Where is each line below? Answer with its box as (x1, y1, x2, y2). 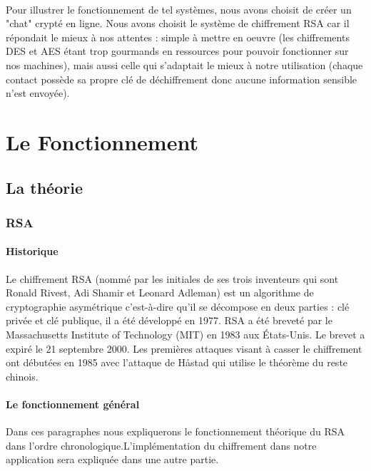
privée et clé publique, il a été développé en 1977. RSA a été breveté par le (6, 313, 332, 328)
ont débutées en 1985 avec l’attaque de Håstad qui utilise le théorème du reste (6, 355, 348, 370)
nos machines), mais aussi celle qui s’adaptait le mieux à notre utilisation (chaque (6, 57, 363, 72)
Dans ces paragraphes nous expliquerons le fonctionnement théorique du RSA (6, 424, 345, 439)
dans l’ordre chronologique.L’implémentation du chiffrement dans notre (6, 438, 317, 452)
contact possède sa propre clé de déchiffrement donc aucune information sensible (6, 71, 357, 86)
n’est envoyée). (6, 86, 70, 100)
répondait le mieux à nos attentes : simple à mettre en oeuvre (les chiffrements (6, 29, 350, 44)
